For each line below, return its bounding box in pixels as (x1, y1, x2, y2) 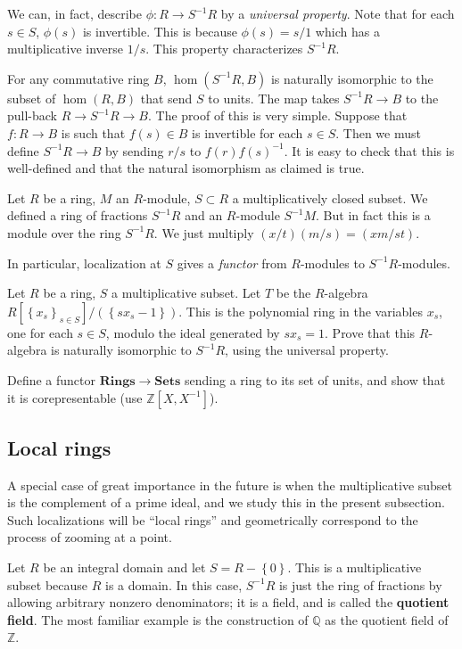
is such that (61, 123, 126, 142)
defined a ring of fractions (7, 206, 148, 225)
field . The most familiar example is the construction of (7, 610, 309, 628)
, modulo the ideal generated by (105, 323, 280, 341)
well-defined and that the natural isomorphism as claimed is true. (7, 159, 365, 177)
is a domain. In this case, (105, 575, 243, 594)
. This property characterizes (145, 39, 303, 58)
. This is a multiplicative (287, 558, 422, 577)
